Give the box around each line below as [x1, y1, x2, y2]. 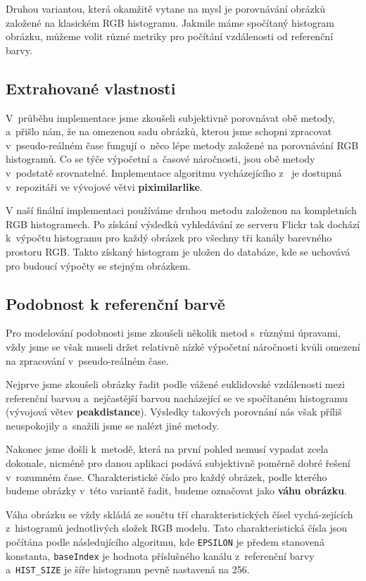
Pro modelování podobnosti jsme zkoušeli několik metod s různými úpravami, [6, 325, 341, 340]
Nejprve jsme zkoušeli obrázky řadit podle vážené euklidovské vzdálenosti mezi [6, 377, 345, 392]
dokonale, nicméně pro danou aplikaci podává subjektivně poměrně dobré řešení [6, 456, 351, 470]
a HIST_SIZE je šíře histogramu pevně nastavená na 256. [6, 562, 250, 577]
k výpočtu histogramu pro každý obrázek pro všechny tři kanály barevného [6, 230, 332, 245]
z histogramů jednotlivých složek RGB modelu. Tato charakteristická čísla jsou [6, 520, 348, 535]
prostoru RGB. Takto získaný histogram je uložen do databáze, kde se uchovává [6, 244, 351, 258]
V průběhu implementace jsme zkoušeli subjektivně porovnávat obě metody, [6, 110, 335, 125]
